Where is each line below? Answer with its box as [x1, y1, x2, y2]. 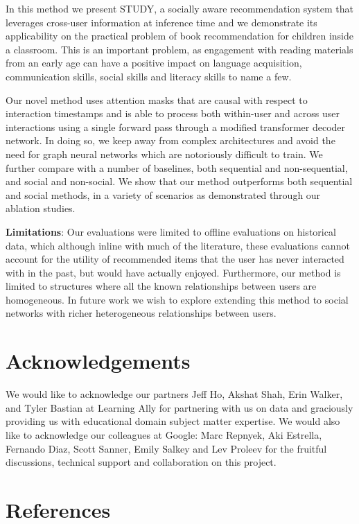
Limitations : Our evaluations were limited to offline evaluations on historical [6, 224, 336, 238]
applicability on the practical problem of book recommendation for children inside [6, 28, 353, 43]
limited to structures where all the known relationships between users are [6, 279, 317, 293]
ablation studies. [6, 201, 76, 216]
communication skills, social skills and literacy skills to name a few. [6, 69, 292, 83]
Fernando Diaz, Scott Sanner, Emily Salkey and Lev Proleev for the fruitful [6, 441, 327, 455]
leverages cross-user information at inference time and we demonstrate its [6, 15, 317, 29]
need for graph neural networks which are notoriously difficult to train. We [6, 146, 323, 161]
